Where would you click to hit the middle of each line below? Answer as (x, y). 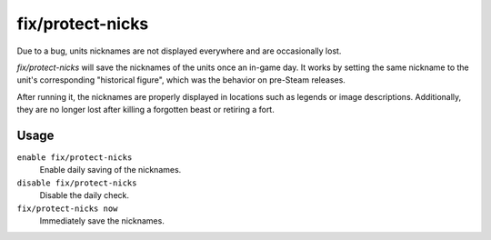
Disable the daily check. (85, 195)
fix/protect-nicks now (67, 208)
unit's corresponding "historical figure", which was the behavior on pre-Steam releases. (181, 80)
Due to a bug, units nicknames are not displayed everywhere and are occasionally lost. (179, 51)
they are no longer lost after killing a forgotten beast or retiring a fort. (145, 110)
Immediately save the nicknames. (102, 220)
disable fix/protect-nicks (77, 183)
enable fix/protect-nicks (75, 158)
